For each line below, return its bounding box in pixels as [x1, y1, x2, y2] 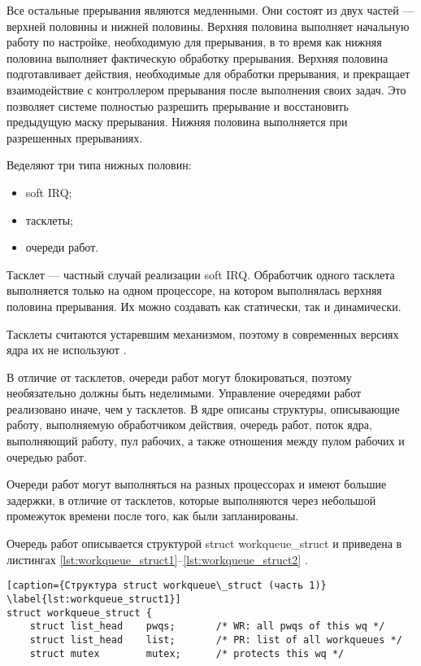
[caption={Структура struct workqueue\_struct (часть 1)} [7, 580, 327, 592]
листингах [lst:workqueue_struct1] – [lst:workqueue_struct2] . [7, 550, 308, 567]
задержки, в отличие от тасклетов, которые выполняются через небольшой [7, 491, 376, 508]
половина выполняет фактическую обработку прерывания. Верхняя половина [7, 49, 388, 66]
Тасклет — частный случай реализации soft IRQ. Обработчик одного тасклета [7, 265, 395, 283]
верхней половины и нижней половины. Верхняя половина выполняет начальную [7, 17, 410, 34]
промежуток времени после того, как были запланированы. [7, 507, 299, 524]
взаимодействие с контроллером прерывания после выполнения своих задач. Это [7, 81, 406, 98]
